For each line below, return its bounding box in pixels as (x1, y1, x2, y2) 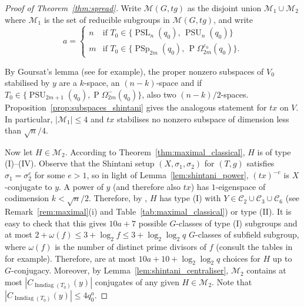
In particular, (5, 112, 53, 125)
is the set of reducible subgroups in (44, 13, 170, 25)
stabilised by (5, 76, 50, 89)
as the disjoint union (187, 2, 262, 14)
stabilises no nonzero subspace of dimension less (116, 112, 289, 125)
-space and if (156, 76, 202, 89)
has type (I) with (159, 192, 221, 204)
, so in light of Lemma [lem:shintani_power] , (86, 169, 249, 181)
